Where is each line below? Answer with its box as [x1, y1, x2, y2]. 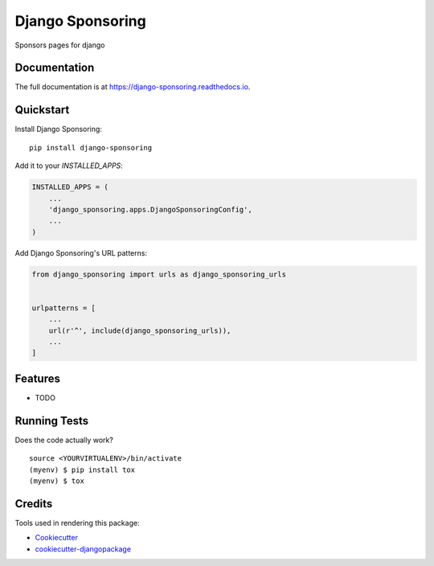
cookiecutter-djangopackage [35, 543, 132, 554]
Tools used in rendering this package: [14, 518, 140, 527]
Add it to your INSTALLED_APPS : [14, 161, 124, 170]
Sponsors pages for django [14, 40, 105, 50]
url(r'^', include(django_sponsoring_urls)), [48, 326, 231, 335]
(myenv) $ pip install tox [29, 465, 136, 474]
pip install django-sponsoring [29, 143, 153, 152]
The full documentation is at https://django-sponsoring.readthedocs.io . [14, 82, 251, 92]
